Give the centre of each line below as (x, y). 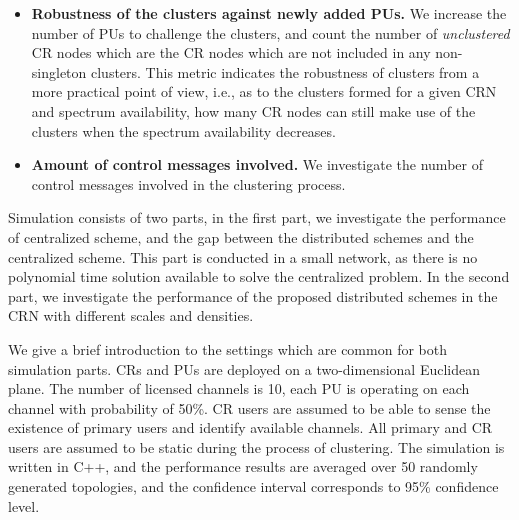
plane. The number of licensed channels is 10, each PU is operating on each (239, 388)
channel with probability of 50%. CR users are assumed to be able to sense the (249, 407)
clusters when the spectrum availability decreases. (183, 130)
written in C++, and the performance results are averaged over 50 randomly (243, 466)
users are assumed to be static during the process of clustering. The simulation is (256, 446)
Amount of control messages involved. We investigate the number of (257, 164)
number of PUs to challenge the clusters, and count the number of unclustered (270, 32)
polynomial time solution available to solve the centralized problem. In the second (259, 276)
